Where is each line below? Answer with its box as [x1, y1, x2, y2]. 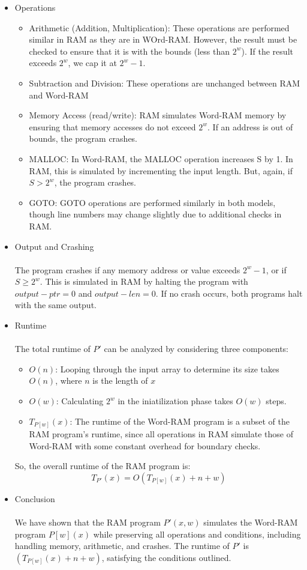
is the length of [92, 374, 148, 387]
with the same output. [14, 299, 97, 311]
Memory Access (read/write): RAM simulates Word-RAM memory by [29, 109, 287, 121]
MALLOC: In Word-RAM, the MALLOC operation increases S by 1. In [29, 152, 293, 165]
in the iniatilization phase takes [118, 395, 233, 407]
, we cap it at [68, 56, 117, 69]
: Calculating [56, 395, 104, 407]
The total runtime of [14, 342, 91, 355]
